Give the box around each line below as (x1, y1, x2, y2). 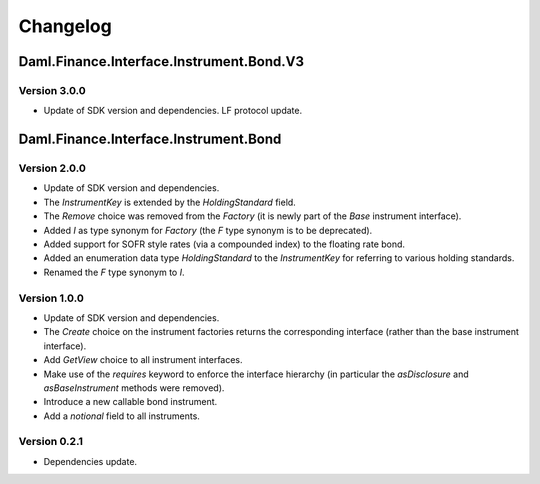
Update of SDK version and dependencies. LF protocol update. (43, 105, 303, 117)
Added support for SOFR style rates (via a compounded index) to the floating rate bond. (43, 238, 405, 250)
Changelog (18, 15, 112, 37)
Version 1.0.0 (18, 291, 84, 305)
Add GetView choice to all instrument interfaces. (43, 354, 244, 366)
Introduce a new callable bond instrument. (43, 396, 218, 408)
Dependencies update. (43, 455, 138, 467)
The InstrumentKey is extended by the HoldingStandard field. (43, 196, 297, 208)
